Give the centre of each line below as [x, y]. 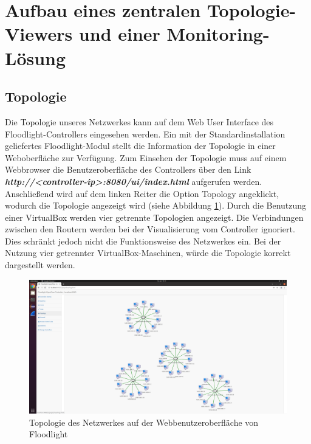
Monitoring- [218, 34]
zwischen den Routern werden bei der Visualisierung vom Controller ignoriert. [150, 229]
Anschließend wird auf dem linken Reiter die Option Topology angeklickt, [142, 193]
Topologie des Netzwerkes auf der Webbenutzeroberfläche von [144, 422]
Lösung [36, 57]
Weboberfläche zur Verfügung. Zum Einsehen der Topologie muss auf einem [146, 157]
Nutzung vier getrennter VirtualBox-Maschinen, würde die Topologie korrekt [148, 253]
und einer [119, 34]
